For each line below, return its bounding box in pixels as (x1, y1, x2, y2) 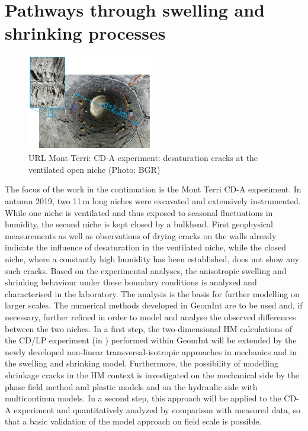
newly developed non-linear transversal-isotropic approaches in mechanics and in (5, 345, 297, 358)
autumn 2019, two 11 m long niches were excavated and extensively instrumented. (5, 195, 301, 207)
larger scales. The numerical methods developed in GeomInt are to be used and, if (5, 299, 303, 311)
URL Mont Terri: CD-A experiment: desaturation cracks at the (28, 152, 258, 164)
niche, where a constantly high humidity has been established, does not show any (5, 253, 300, 265)
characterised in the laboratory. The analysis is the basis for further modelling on (5, 287, 300, 300)
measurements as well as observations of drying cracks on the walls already (5, 229, 277, 242)
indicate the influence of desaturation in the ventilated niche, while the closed (5, 241, 287, 253)
